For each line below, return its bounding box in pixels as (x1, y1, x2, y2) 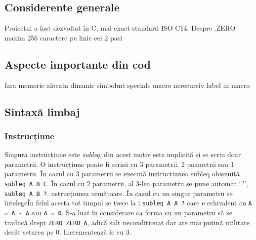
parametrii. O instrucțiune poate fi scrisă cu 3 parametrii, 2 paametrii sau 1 (4, 159, 234, 169)
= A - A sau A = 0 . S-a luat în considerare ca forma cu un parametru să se (4, 207, 232, 217)
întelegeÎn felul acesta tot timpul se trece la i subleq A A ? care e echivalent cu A (4, 198, 252, 208)
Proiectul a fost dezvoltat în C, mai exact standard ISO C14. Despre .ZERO (4, 23, 236, 33)
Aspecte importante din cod (4, 56, 151, 72)
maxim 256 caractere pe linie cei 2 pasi (4, 32, 123, 42)
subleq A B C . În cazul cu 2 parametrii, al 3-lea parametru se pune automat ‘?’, (4, 178, 249, 188)
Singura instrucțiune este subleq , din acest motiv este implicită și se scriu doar (4, 149, 241, 160)
